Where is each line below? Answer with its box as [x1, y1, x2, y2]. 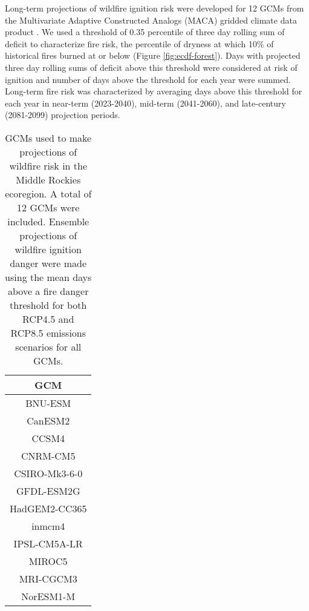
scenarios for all [15, 339, 82, 354]
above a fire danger [8, 283, 89, 298]
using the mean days [5, 269, 92, 284]
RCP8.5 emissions [10, 325, 86, 340]
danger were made [10, 256, 87, 270]
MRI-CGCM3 [19, 571, 77, 586]
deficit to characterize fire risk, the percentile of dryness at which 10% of [5, 37, 274, 50]
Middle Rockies [16, 172, 81, 187]
